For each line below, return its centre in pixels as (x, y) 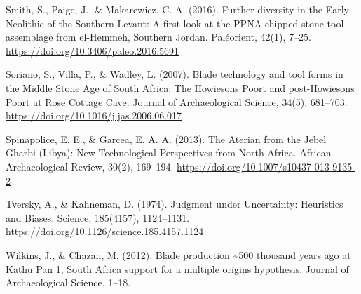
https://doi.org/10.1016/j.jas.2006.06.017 (94, 115)
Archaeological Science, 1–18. (68, 282)
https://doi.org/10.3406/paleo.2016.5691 (93, 50)
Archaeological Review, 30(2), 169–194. (90, 166)
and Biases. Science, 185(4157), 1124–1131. (98, 217)
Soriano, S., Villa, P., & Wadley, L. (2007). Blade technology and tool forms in (175, 74)
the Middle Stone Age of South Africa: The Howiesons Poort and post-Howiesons (180, 87)
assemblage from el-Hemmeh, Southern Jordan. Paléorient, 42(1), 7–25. (158, 37)
